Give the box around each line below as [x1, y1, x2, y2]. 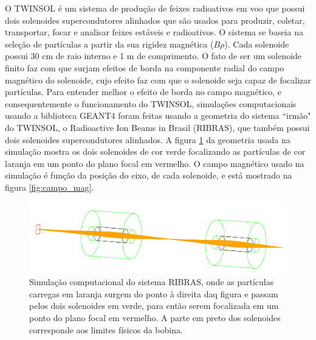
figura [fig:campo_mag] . [5, 180, 94, 193]
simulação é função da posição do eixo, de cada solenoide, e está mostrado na [5, 169, 292, 182]
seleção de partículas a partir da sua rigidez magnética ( [5, 37, 214, 50]
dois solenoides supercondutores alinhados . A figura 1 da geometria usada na [5, 133, 290, 146]
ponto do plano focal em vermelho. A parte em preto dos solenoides [29, 311, 281, 324]
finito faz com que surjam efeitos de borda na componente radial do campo [5, 61, 284, 74]
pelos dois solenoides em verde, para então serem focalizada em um [29, 299, 279, 312]
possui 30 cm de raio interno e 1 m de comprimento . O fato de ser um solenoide [5, 49, 302, 62]
